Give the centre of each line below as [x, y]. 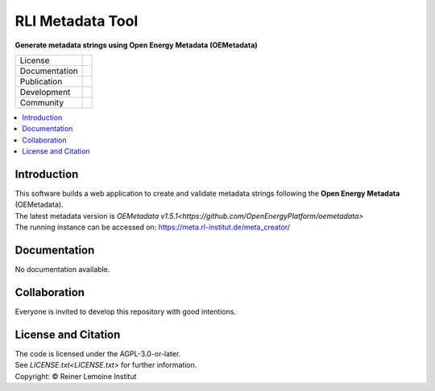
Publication [41, 81]
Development [45, 92]
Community [42, 102]
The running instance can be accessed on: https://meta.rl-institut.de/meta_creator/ [152, 227]
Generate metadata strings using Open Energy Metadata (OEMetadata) [136, 45]
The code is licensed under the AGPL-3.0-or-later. [98, 353]
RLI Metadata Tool [77, 21]
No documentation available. [62, 270]
